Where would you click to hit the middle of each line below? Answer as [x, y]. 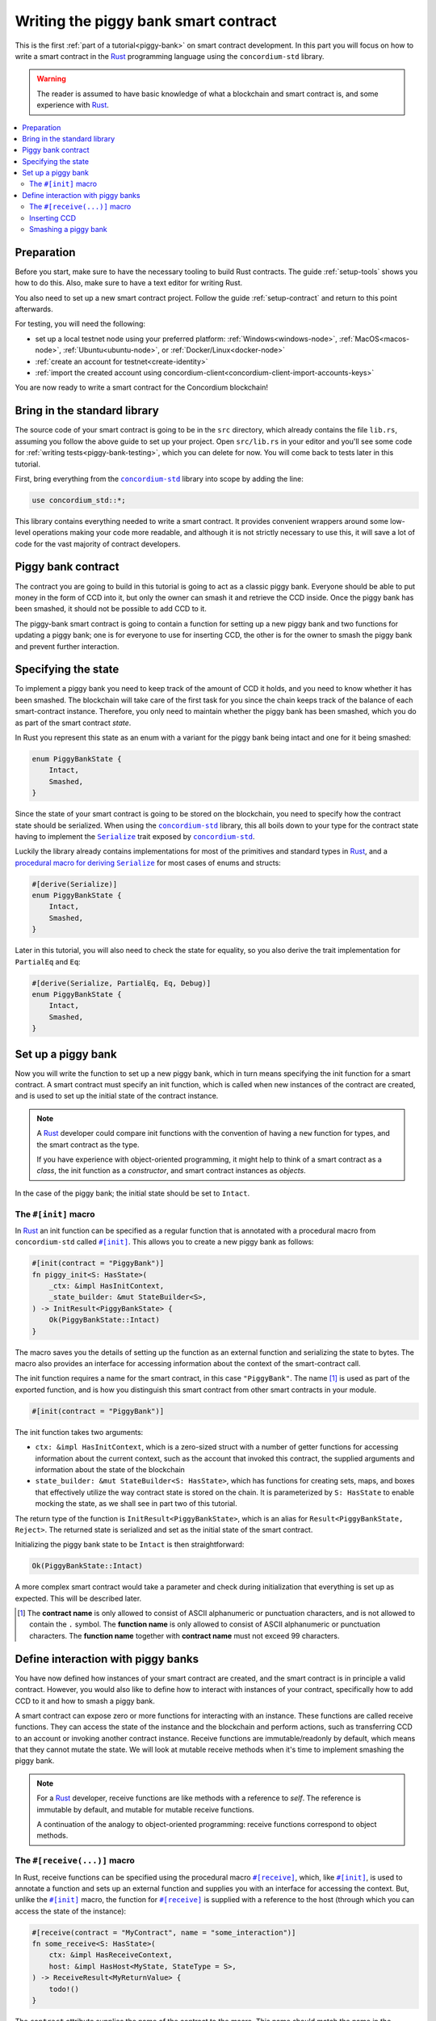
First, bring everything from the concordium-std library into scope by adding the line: [159, 479]
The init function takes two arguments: [79, 1432]
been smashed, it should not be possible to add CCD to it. [111, 609]
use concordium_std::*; [79, 500]
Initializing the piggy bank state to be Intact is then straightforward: [130, 1545]
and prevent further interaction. [67, 646]
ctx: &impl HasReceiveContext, [111, 1955]
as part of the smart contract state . [73, 723]
